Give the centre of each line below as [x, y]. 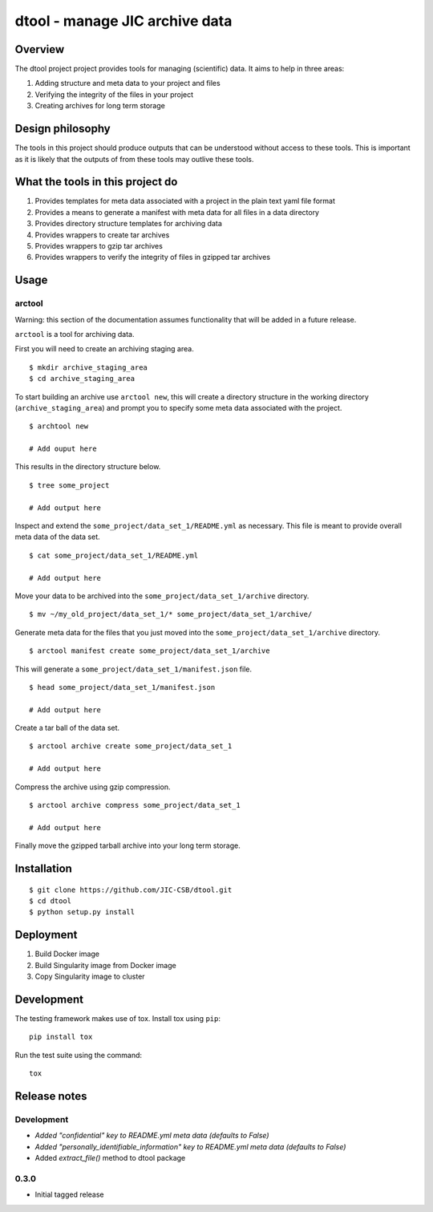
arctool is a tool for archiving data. [75, 334]
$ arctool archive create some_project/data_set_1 [131, 746]
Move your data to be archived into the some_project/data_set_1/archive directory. [162, 596]
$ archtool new [59, 426]
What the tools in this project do [96, 182]
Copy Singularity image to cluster [90, 977]
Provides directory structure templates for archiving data [128, 224]
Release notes [51, 1096]
